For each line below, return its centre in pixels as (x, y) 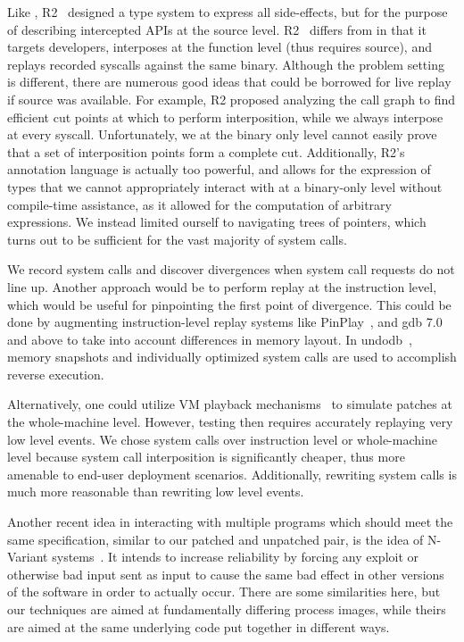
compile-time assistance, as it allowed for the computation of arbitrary (199, 204)
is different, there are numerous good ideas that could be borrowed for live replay (229, 82)
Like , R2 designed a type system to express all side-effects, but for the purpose (228, 12)
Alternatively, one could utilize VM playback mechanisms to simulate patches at (230, 404)
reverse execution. (56, 374)
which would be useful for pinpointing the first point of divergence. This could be (229, 304)
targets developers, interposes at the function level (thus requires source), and (220, 47)
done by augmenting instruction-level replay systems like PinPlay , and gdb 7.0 (225, 322)
